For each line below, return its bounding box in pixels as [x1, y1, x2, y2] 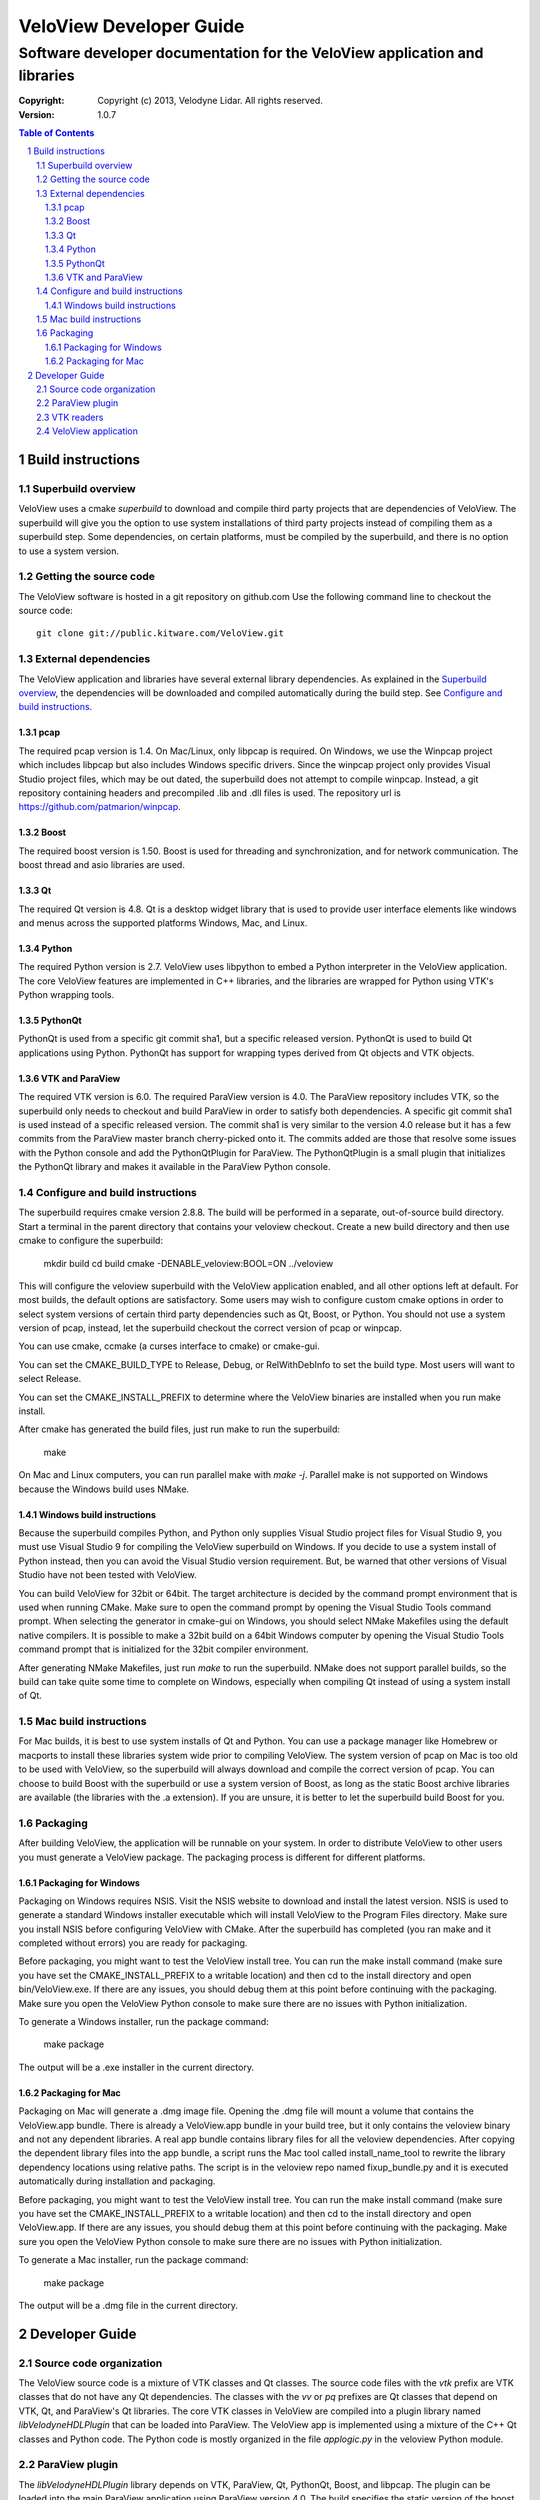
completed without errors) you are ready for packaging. [18, 1937, 248, 1949]
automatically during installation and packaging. [18, 2175, 216, 2187]
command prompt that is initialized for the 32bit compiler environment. [18, 1643, 309, 1655]
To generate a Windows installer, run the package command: [18, 2016, 269, 2028]
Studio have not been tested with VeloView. [18, 1569, 197, 1581]
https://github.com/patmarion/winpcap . [18, 801, 182, 813]
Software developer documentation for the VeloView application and [18, 44, 484, 62]
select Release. [18, 1373, 82, 1385]
